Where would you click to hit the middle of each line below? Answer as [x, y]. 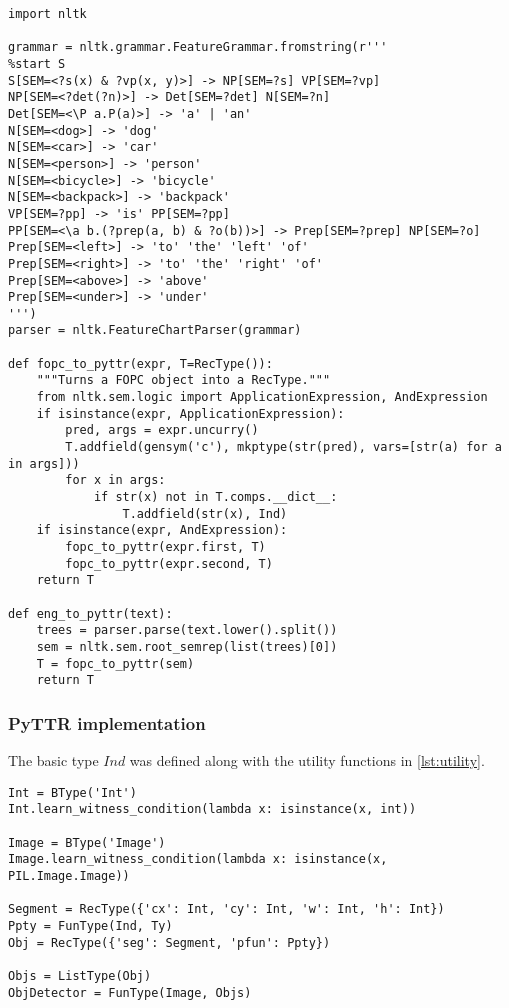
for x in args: [115, 480]
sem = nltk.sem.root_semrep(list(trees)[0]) [187, 646]
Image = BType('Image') [87, 842]
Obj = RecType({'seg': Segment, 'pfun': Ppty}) [169, 942]
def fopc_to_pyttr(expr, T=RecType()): [140, 363]
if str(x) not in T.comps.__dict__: [215, 497]
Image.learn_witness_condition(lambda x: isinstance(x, [198, 859]
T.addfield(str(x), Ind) [205, 513]
